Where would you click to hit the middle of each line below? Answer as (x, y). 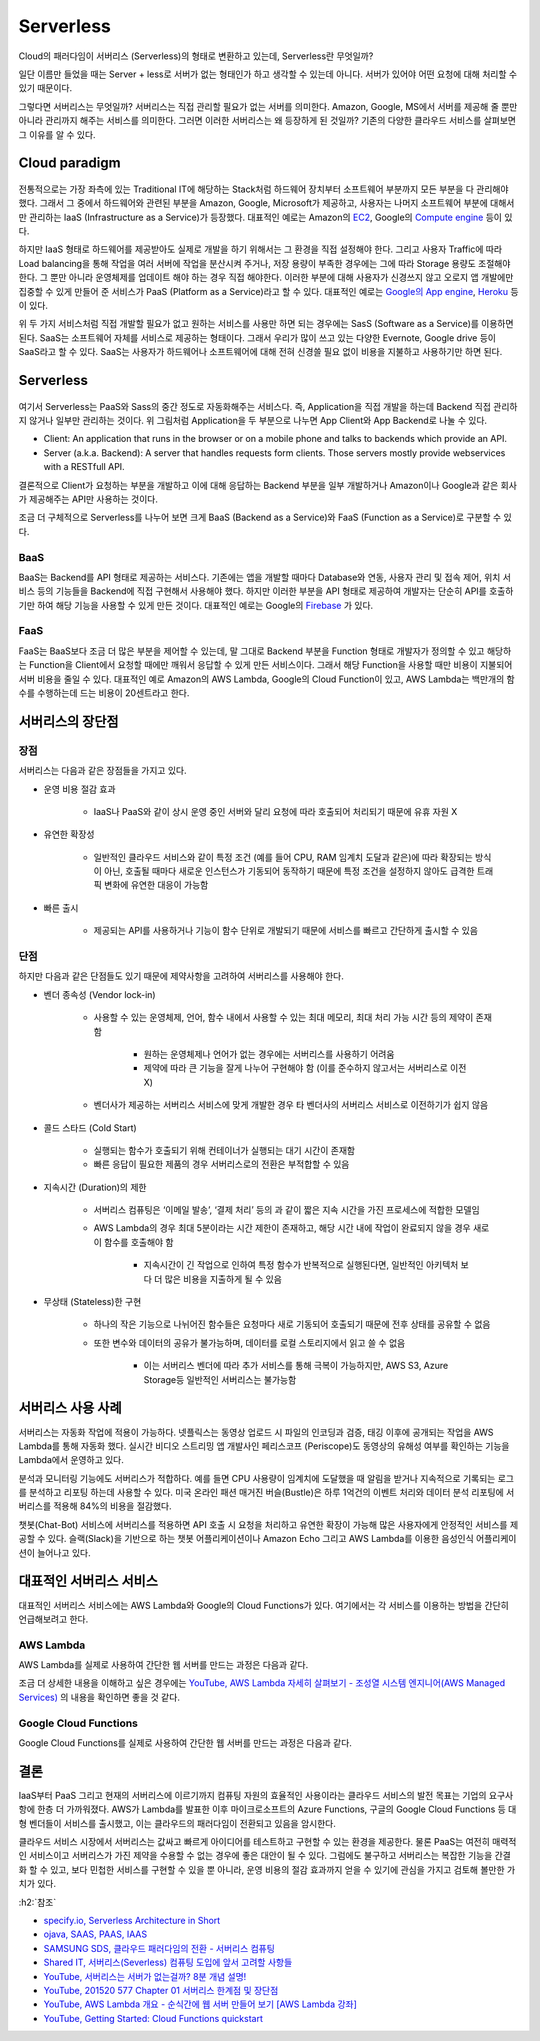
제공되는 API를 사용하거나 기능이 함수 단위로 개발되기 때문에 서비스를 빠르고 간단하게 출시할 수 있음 (286, 931)
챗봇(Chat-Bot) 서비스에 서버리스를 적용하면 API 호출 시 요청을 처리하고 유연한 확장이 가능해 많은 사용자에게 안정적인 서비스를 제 (268, 1524)
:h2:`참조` (37, 1902)
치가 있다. (37, 1884)
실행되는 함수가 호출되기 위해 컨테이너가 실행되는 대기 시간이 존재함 (224, 1150)
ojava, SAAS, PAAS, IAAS (95, 1934)
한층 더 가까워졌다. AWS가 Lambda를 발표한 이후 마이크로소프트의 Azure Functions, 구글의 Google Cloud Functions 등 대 (276, 1809)
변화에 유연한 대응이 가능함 (156, 885)
